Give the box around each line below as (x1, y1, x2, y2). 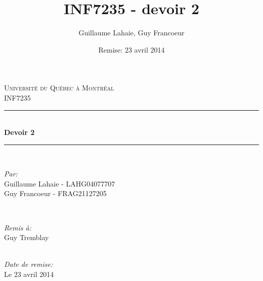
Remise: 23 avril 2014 (98, 44, 165, 55)
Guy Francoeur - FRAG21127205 (4, 188, 107, 199)
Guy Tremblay (4, 232, 49, 243)
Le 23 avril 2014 (4, 269, 54, 279)
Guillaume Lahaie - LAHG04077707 (4, 178, 115, 189)
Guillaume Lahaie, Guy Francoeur (78, 27, 185, 38)
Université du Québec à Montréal (4, 82, 114, 93)
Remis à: (4, 222, 31, 232)
